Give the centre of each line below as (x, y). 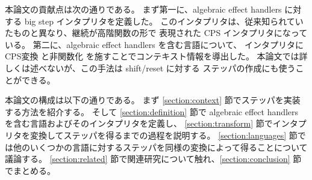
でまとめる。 (30, 170)
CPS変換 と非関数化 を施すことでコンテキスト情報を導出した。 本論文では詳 (156, 56)
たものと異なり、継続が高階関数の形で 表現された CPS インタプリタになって (156, 33)
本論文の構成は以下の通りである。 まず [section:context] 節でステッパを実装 (153, 100)
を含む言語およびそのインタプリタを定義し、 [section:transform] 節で (139, 123)
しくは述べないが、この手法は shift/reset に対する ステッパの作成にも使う (150, 67)
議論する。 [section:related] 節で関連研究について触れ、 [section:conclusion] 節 (153, 159)
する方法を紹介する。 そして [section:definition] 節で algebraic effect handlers (152, 111)
